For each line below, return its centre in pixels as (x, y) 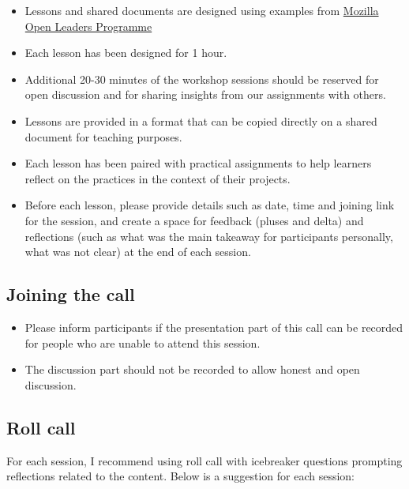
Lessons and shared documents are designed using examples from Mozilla (202, 10)
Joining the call (71, 294)
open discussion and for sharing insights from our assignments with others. (205, 94)
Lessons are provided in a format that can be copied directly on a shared (201, 120)
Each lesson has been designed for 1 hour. (126, 53)
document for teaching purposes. (103, 136)
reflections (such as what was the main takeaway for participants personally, (209, 236)
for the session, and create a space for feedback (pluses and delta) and (194, 220)
